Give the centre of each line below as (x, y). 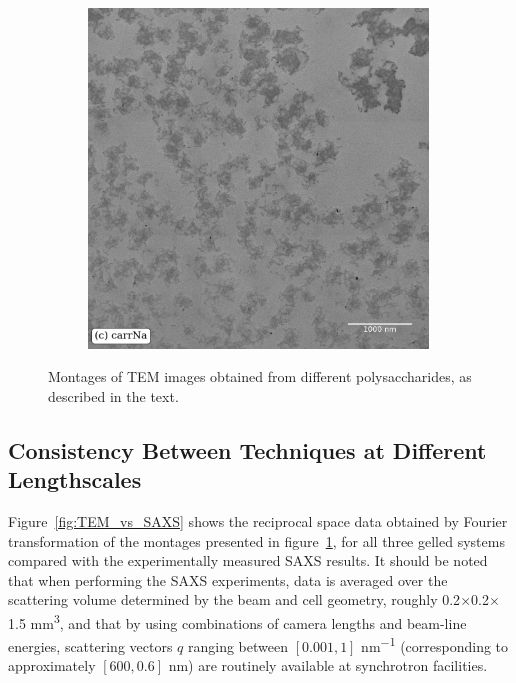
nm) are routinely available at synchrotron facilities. (328, 665)
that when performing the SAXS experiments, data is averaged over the (228, 579)
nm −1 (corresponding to (435, 644)
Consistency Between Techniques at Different (247, 449)
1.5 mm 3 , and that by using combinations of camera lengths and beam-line (237, 621)
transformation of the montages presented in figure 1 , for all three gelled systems (256, 540)
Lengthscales (75, 479)
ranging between (238, 645)
